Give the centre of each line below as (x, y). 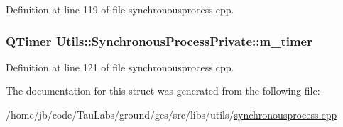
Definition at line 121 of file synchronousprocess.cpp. (120, 67)
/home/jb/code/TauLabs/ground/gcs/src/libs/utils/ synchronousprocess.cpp (171, 114)
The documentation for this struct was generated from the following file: (163, 91)
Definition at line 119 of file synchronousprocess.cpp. (120, 9)
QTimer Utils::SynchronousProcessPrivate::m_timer (159, 41)
